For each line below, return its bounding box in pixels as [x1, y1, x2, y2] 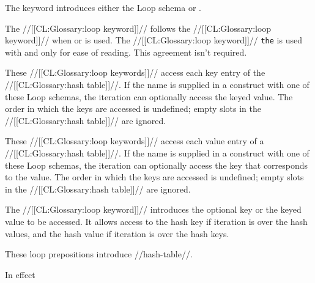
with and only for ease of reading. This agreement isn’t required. [5, 45, 247, 58]
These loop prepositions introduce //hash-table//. [5, 248, 193, 260]
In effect [5, 268, 35, 281]
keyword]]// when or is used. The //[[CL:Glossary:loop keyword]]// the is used [5, 34, 302, 46]
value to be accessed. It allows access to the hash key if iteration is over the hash [5, 215, 308, 227]
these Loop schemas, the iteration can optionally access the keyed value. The [5, 90, 293, 103]
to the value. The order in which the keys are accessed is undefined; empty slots [5, 171, 304, 183]
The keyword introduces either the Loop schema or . [5, 1, 201, 13]
